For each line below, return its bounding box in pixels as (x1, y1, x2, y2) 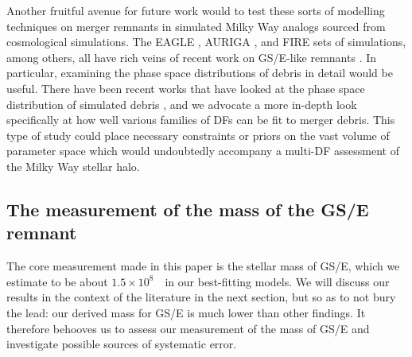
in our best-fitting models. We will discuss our (165, 273, 390, 289)
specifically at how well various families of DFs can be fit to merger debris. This (6, 111, 395, 128)
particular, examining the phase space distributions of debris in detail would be (6, 64, 393, 81)
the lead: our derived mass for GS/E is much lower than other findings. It (6, 304, 366, 320)
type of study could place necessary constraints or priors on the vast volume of (6, 126, 390, 143)
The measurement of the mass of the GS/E (6, 196, 369, 221)
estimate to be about (6, 273, 108, 289)
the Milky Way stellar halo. (6, 157, 140, 174)
